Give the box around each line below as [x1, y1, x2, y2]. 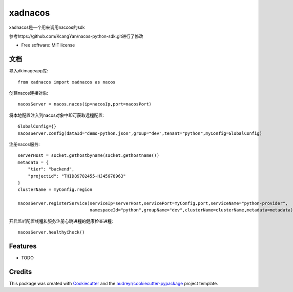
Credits [9, 268, 32, 276]
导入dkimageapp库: [9, 68, 48, 74]
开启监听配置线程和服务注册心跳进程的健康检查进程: [9, 218, 113, 224]
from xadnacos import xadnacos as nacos [18, 79, 116, 85]
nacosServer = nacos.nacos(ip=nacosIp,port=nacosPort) [18, 102, 152, 107]
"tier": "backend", [27, 167, 75, 172]
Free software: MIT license [21, 42, 75, 48]
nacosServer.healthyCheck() [18, 229, 85, 235]
